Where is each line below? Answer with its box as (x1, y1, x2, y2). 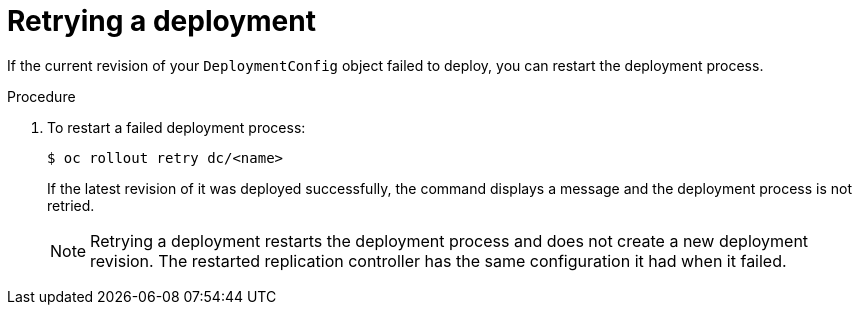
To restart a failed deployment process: (47, 118, 306, 136)
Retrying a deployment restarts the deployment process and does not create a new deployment (90, 230, 809, 251)
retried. (47, 196, 95, 214)
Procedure (7, 87, 76, 105)
